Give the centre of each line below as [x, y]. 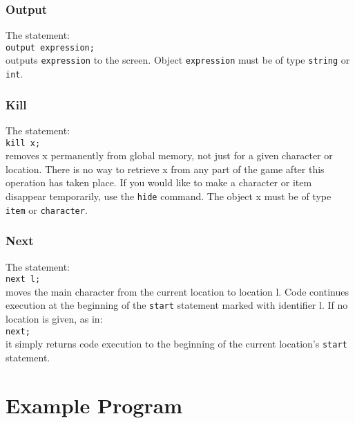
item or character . [47, 209]
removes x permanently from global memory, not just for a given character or [169, 155]
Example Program [94, 405]
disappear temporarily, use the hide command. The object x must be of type [169, 196]
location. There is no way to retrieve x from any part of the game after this [165, 169]
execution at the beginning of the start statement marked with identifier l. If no [177, 305]
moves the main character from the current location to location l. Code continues [177, 291]
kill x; [23, 143]
